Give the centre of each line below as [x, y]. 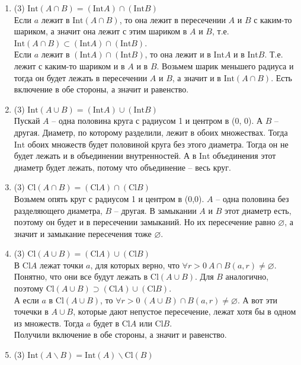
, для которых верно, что [135, 265]
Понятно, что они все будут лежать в [81, 276]
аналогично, [247, 276]
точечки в [31, 311]
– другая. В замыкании [155, 210]
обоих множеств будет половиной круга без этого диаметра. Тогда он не [158, 144]
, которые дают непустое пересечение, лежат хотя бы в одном [185, 311]
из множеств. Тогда [49, 323]
